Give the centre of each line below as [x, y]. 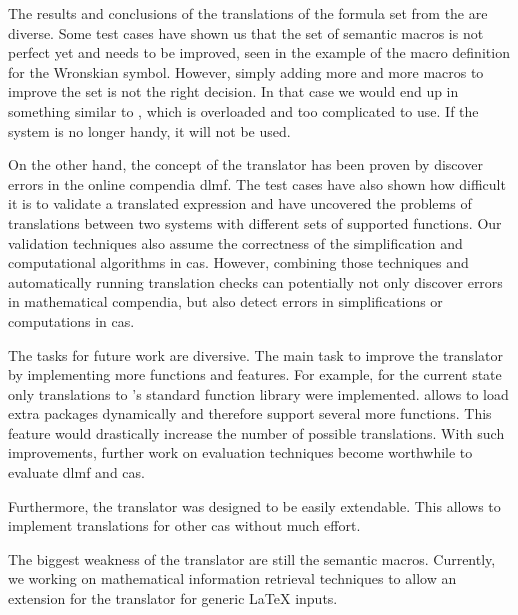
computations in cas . [71, 320]
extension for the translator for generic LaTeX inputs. [173, 598]
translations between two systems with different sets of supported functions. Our [255, 222]
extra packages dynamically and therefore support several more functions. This [250, 413]
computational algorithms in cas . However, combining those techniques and [238, 262]
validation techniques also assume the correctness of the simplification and [235, 242]
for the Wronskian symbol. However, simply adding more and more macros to [246, 71]
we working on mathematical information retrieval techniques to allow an [232, 578]
